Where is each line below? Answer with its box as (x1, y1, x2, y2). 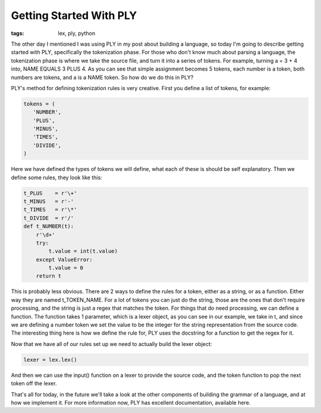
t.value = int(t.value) (48, 248, 118, 255)
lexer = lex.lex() (23, 356, 77, 363)
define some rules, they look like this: (11, 174, 102, 181)
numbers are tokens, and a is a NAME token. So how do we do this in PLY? (11, 74, 194, 81)
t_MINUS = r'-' (23, 198, 74, 205)
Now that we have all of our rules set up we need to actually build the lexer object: (11, 340, 212, 347)
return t (36, 273, 62, 279)
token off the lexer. (11, 380, 57, 387)
